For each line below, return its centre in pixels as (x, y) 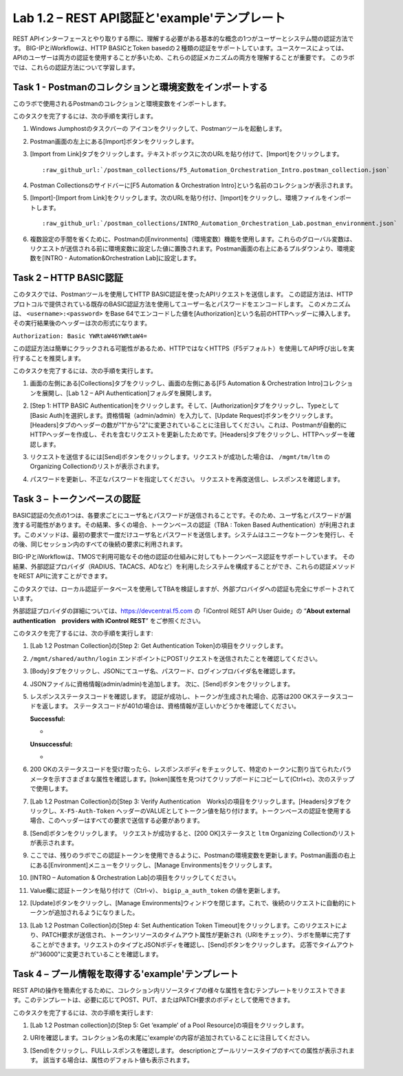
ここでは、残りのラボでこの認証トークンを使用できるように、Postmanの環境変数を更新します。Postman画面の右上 (193, 855)
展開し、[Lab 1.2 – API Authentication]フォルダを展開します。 (129, 393)
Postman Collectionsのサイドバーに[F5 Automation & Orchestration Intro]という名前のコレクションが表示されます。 (193, 185)
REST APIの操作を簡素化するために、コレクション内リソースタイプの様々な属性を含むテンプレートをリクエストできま (179, 990)
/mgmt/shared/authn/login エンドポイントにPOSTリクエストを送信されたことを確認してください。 (175, 658)
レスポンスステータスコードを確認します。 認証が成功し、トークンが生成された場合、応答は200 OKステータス (186, 697)
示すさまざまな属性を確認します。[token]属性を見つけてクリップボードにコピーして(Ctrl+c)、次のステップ (204, 779)
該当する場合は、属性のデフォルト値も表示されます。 (118, 1060)
